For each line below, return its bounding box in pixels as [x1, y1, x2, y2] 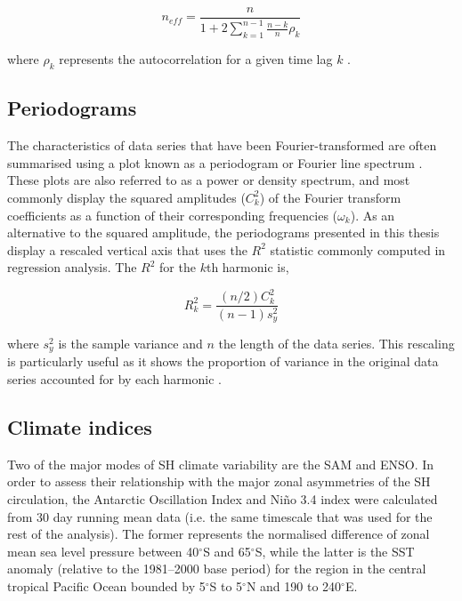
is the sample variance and [58, 333, 203, 352]
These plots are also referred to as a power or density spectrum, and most [7, 171, 410, 189]
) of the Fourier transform [259, 188, 401, 206]
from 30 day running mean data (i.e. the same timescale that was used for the [7, 507, 433, 525]
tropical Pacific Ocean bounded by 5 [7, 576, 206, 595]
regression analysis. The [7, 258, 137, 276]
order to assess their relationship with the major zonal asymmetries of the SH [7, 472, 431, 491]
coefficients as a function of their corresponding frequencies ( [7, 205, 338, 224]
